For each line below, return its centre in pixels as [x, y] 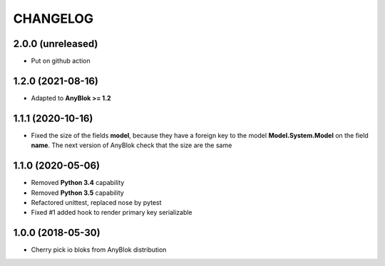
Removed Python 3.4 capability [78, 183]
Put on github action [61, 61]
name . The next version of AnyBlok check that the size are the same [132, 145]
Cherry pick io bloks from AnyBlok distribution [99, 250]
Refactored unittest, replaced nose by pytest [96, 202]
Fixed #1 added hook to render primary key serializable [112, 213]
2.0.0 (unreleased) [56, 44]
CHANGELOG [53, 18]
